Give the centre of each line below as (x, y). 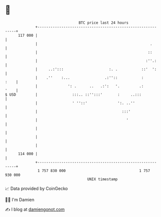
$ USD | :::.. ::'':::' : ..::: (73, 94)
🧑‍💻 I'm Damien (20, 200)
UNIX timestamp (102, 179)
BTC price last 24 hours (104, 23)
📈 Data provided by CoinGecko (37, 188)
